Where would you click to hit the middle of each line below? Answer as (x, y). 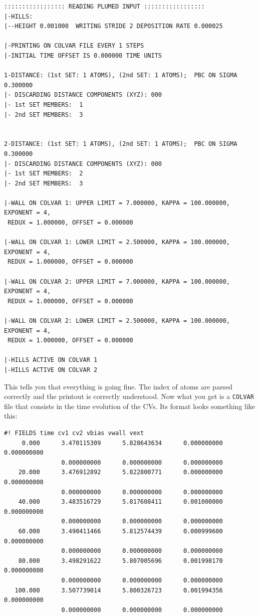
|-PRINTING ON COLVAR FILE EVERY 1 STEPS (74, 46)
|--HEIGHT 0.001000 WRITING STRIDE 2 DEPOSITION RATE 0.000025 (113, 26)
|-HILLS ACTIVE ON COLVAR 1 (51, 360)
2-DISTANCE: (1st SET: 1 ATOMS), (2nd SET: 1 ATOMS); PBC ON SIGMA (121, 144)
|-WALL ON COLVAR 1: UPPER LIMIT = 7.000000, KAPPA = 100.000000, (117, 203)
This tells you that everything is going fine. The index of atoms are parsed (118, 386)
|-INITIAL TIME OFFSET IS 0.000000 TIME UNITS (83, 55)
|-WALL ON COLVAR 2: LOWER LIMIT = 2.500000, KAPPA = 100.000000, (117, 321)
